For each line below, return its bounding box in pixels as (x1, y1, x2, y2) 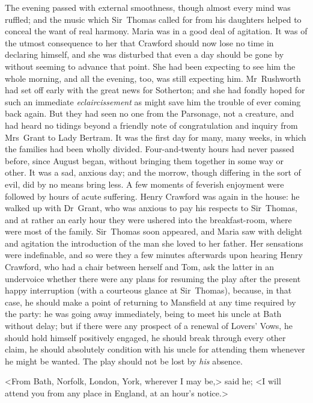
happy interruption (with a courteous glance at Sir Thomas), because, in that (5, 284, 292, 297)
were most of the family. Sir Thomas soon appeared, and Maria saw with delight (5, 225, 303, 238)
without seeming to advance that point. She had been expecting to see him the (5, 60, 296, 72)
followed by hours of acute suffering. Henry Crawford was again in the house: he (5, 189, 300, 202)
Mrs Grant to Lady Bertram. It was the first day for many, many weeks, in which (5, 131, 306, 143)
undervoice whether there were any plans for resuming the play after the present (5, 272, 301, 285)
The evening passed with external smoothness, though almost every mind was (5, 1, 291, 13)
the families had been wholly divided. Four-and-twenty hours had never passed (5, 143, 294, 155)
